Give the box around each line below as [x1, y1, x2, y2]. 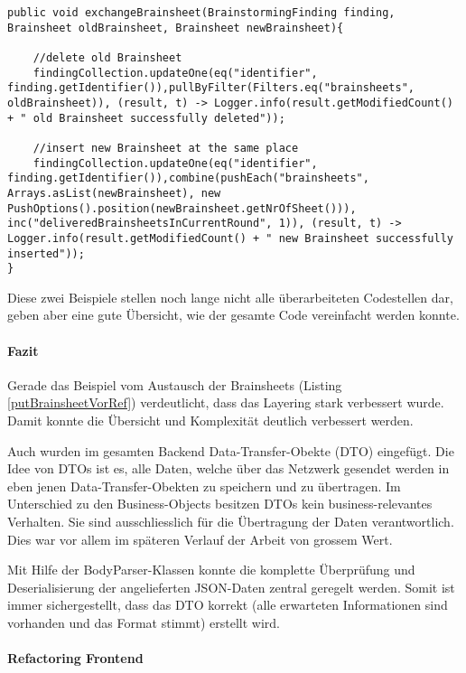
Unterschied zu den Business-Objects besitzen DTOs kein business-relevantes [7, 494, 433, 513]
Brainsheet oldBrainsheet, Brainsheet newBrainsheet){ [7, 21, 344, 34]
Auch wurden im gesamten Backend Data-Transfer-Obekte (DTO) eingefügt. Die [7, 441, 454, 460]
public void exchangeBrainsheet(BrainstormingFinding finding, [7, 6, 396, 19]
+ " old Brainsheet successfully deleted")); [7, 111, 285, 125]
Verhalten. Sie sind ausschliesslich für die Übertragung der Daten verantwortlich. [7, 511, 454, 530]
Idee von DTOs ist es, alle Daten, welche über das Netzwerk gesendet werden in [7, 459, 450, 478]
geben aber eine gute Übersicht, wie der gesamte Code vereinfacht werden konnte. [7, 305, 460, 324]
